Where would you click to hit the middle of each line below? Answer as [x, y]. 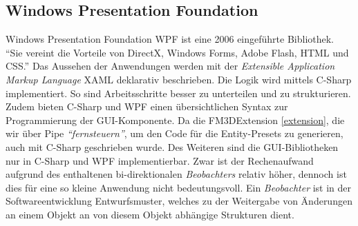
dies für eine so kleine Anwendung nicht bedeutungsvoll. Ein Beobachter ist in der [179, 187]
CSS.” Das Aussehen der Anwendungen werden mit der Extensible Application [170, 66]
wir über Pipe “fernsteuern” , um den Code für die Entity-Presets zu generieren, [175, 133]
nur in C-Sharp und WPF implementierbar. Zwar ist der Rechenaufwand [160, 160]
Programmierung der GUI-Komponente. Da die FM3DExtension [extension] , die [175, 120]
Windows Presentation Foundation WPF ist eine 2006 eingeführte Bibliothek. [170, 39]
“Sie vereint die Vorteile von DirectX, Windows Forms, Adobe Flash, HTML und [177, 52]
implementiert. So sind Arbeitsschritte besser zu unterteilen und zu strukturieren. [178, 93]
